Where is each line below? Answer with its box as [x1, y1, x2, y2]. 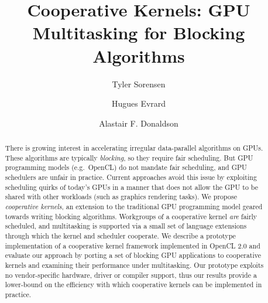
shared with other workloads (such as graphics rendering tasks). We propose [5, 192, 237, 202]
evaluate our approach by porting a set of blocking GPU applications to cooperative [5, 250, 261, 260]
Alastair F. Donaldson [99, 117, 178, 129]
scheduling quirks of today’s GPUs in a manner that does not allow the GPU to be [5, 182, 259, 192]
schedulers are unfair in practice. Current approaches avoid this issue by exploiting [5, 172, 257, 182]
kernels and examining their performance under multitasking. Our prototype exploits [5, 260, 264, 270]
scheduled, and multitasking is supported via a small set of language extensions [5, 221, 247, 231]
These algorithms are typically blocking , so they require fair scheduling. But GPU [5, 152, 253, 162]
